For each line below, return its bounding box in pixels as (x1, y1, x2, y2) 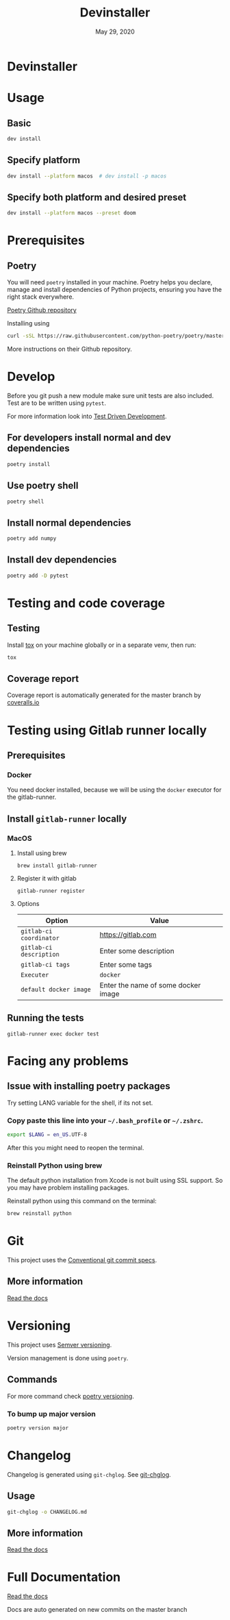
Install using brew (16, 849, 67, 857)
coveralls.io (7, 698, 40, 707)
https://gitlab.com (99, 930, 157, 940)
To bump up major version (7, 1409, 96, 1419)
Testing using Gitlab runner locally (7, 722, 207, 738)
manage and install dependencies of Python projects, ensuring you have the (7, 286, 222, 294)
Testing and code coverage (7, 595, 166, 611)
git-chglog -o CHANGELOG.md (7, 1508, 88, 1515)
